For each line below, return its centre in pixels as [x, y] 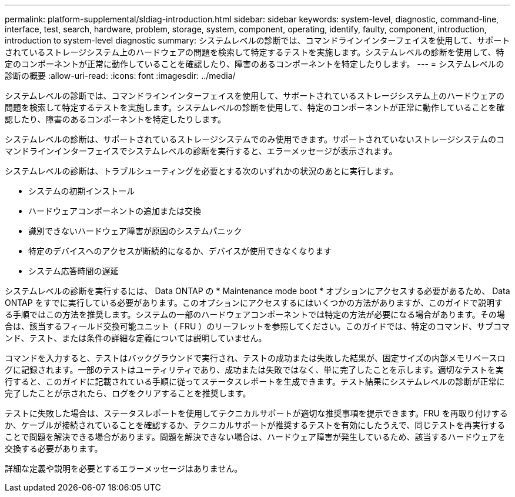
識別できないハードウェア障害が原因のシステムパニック [135, 231]
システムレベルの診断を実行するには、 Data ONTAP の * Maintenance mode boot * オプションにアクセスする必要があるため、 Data [257, 291]
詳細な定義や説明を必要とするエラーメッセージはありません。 [124, 468]
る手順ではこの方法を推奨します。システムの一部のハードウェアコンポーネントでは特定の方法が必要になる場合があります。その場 [255, 314]
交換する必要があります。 [54, 448]
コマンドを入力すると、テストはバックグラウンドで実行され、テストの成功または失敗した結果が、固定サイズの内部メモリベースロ [255, 358]
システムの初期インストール [82, 191]
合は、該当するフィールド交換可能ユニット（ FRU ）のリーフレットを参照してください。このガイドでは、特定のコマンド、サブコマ [257, 326]
